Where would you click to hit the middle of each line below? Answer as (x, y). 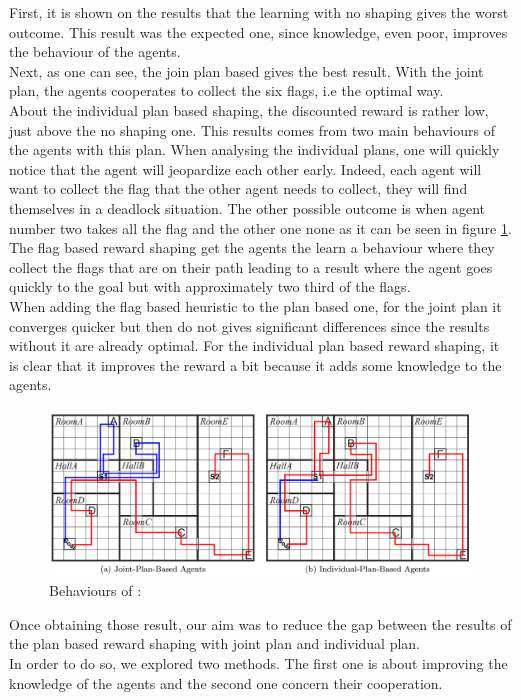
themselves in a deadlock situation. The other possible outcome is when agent (247, 207)
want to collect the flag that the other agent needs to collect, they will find (238, 188)
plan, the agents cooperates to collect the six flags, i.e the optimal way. (226, 90)
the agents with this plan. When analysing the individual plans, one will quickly (254, 149)
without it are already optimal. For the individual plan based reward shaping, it (254, 345)
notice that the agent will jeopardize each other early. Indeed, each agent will (245, 168)
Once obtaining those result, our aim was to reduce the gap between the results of (260, 623)
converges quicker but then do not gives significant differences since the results (249, 325)
